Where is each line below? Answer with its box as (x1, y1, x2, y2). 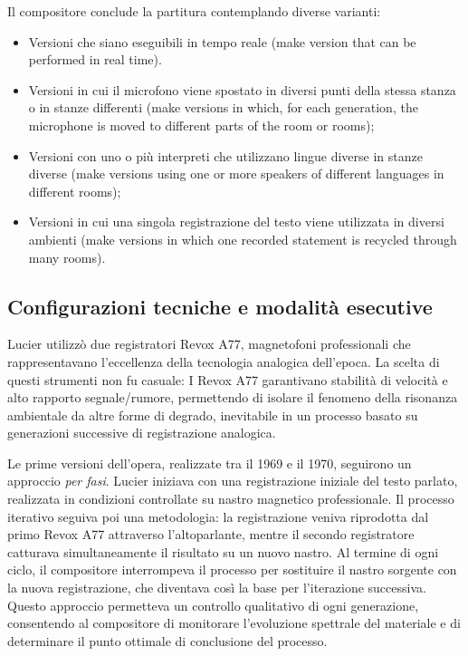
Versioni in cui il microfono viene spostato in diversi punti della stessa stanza (28, 80, 456, 99)
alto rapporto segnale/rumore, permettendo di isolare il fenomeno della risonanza (7, 388, 458, 407)
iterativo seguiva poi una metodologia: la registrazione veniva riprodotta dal (7, 506, 429, 526)
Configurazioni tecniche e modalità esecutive (7, 292, 433, 320)
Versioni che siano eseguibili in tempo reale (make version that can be (28, 32, 416, 51)
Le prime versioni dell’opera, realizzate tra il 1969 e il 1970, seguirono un (7, 453, 412, 472)
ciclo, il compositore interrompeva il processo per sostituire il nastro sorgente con (7, 560, 457, 579)
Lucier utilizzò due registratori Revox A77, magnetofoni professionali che (7, 334, 411, 353)
